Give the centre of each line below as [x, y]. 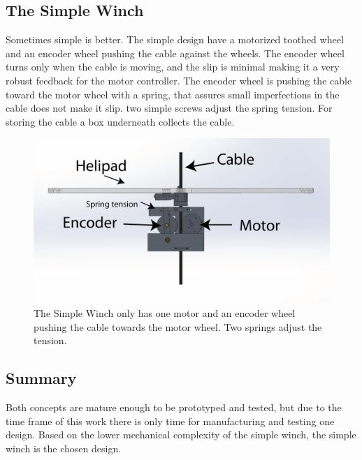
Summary [41, 378]
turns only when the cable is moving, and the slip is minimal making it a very [173, 67]
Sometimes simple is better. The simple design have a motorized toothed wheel [175, 39]
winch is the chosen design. [64, 448]
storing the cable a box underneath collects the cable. [120, 121]
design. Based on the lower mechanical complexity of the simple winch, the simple [181, 435]
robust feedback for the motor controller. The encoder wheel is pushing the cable [179, 80]
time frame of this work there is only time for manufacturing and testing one [170, 421]
